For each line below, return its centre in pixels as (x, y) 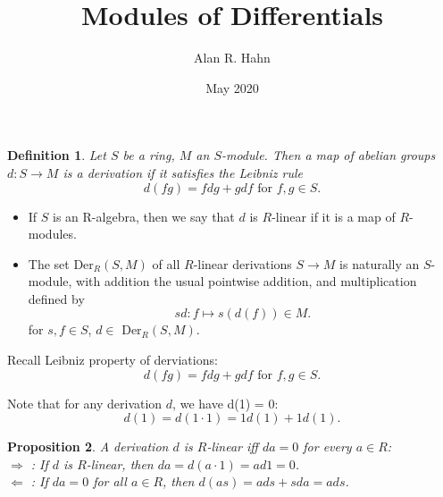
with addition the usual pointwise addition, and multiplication (247, 281)
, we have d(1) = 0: (226, 403)
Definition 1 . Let (57, 155)
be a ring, (149, 155)
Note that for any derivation (85, 403)
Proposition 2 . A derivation (88, 446)
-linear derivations (242, 263)
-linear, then (120, 463)
